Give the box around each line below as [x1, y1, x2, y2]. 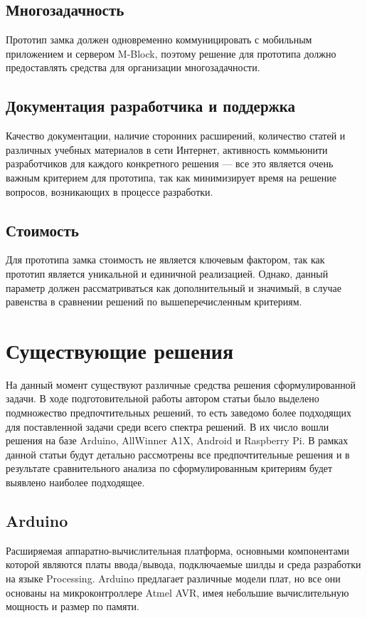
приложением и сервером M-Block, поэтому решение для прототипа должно [6, 46, 336, 61]
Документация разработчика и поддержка [6, 95, 296, 117]
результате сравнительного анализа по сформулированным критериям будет [6, 461, 333, 476]
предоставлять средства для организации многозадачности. [6, 60, 260, 75]
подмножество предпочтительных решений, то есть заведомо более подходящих [6, 405, 352, 420]
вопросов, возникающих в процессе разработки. [6, 184, 213, 199]
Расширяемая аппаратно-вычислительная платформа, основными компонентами [6, 543, 349, 557]
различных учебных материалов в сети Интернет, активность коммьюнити [6, 142, 328, 157]
